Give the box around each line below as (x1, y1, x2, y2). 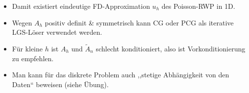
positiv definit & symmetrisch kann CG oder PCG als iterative (45, 17, 234, 27)
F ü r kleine (12, 44, 43, 53)
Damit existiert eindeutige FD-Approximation (12, 1, 150, 11)
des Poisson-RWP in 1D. (161, 1, 235, 11)
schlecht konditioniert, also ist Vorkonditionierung (96, 44, 246, 53)
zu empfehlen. (12, 53, 54, 63)
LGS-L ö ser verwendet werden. (12, 27, 102, 37)
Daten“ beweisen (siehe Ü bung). (12, 79, 109, 89)
